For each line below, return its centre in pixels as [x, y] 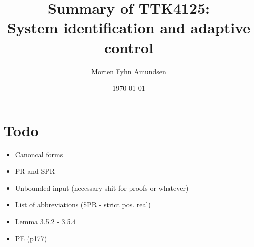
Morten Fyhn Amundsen [129, 71]
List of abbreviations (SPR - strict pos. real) [83, 204]
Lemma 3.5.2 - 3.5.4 [45, 221]
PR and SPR [35, 171]
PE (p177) [31, 238]
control [129, 47]
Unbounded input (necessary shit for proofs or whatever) [102, 187]
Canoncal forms [39, 154]
